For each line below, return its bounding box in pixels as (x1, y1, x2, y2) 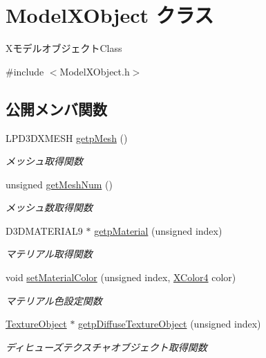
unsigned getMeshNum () (6, 177, 113, 191)
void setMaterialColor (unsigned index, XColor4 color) (6, 270, 236, 285)
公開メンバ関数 (6, 98, 107, 119)
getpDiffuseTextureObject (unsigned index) (78, 316, 261, 331)
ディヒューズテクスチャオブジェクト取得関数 (6, 339, 207, 354)
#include (6, 64, 44, 78)
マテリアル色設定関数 (6, 293, 102, 307)
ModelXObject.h (59, 64, 130, 78)
